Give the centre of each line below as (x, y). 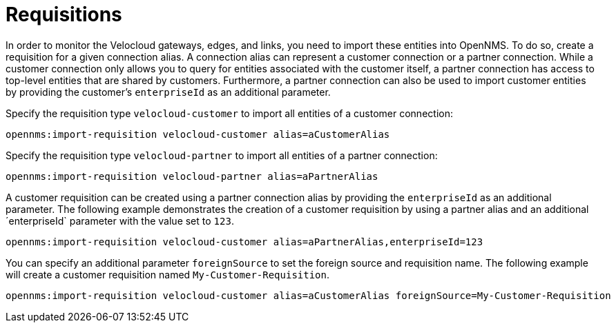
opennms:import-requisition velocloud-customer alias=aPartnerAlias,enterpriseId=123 (244, 242)
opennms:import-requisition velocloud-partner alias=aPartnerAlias (192, 176)
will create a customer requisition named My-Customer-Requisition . (168, 274)
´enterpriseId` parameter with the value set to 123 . (120, 221)
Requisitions (64, 14)
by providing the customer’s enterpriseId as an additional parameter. (168, 92)
